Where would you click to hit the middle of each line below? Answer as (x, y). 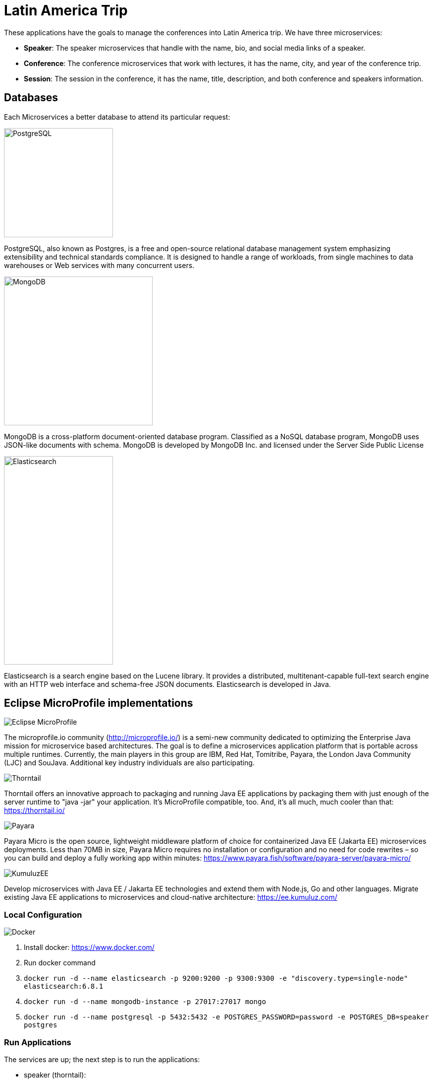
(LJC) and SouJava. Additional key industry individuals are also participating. (129, 763)
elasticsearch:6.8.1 (64, 986)
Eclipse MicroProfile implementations (99, 703)
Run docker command (60, 963)
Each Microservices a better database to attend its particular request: (117, 117)
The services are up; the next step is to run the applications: (102, 1059)
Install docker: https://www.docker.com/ (89, 947)
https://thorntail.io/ (34, 811)
